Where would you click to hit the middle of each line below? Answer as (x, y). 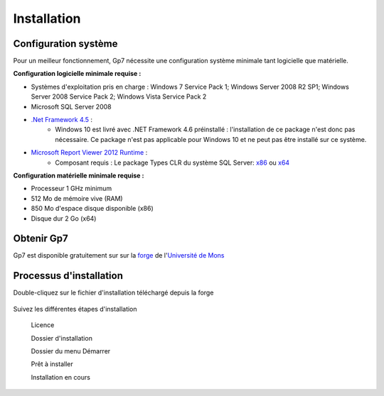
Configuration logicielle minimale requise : (77, 74)
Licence (43, 325)
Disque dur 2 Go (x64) (64, 218)
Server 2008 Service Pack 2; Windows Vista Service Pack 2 (119, 97)
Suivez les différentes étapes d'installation (75, 309)
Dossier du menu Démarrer (71, 351)
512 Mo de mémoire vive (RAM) (77, 198)
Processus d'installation (68, 276)
